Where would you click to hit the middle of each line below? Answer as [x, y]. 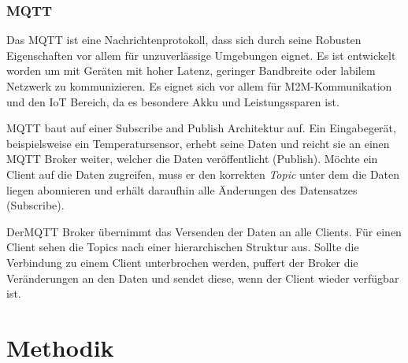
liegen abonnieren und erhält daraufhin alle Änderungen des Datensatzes [182, 189]
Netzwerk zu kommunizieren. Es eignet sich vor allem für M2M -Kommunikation [199, 86]
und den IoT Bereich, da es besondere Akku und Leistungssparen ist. [173, 101]
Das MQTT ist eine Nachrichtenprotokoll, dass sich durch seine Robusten [184, 40]
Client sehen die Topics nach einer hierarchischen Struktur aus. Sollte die [183, 247]
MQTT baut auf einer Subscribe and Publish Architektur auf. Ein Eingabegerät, [201, 128]
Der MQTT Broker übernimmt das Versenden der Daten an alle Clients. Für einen [204, 231]
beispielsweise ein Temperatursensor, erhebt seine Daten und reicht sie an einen [198, 143]
